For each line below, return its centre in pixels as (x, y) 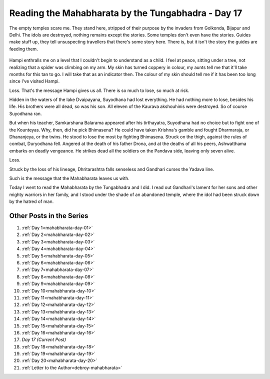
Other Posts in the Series (49, 216)
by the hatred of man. (31, 201)
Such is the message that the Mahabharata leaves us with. (69, 178)
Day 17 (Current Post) (44, 339)
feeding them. (24, 49)
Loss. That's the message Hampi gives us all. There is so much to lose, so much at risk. (99, 90)
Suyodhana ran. (25, 113)
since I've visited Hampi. (34, 81)
